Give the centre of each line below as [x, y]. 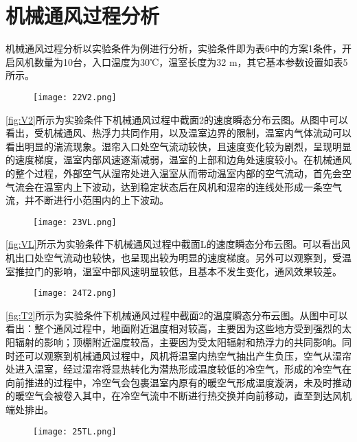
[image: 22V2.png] [75, 97]
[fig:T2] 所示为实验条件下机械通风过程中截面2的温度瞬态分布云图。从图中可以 [177, 315]
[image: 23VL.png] [75, 222]
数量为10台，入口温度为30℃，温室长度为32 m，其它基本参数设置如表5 [191, 61]
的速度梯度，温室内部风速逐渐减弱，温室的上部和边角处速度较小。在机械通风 [178, 160]
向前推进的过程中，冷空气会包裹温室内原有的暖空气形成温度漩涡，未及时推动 [178, 382]
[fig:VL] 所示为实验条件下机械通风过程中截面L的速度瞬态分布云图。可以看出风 [178, 244]
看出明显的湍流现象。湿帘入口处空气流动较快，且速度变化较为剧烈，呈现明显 [178, 146]
